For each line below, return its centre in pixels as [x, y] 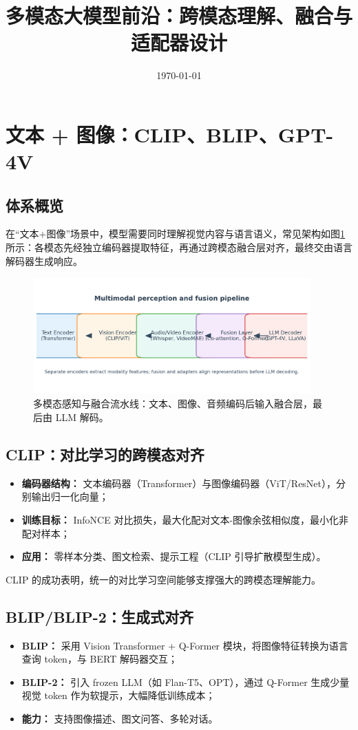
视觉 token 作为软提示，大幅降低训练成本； [118, 695]
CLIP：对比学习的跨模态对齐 [105, 454]
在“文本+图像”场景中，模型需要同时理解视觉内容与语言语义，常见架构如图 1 [176, 234]
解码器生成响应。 [44, 260]
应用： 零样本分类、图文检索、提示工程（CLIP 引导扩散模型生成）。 [174, 556]
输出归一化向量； [70, 496]
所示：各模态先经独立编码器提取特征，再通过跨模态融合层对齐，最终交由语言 [179, 247]
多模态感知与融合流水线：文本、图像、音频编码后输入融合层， [173, 404]
